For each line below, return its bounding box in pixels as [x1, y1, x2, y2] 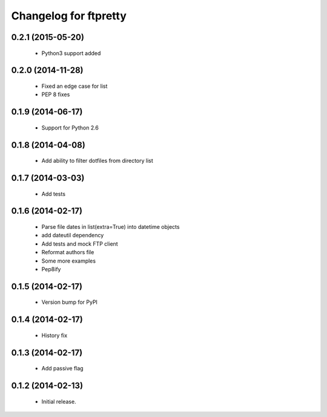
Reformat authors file [41, 249, 94, 256]
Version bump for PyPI [41, 298, 98, 306]
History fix [41, 332, 68, 339]
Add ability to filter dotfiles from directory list [41, 157, 154, 165]
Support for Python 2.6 [41, 124, 99, 131]
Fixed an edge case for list [41, 82, 108, 90]
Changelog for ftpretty [11, 9, 127, 22]
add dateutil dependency [41, 232, 104, 239]
